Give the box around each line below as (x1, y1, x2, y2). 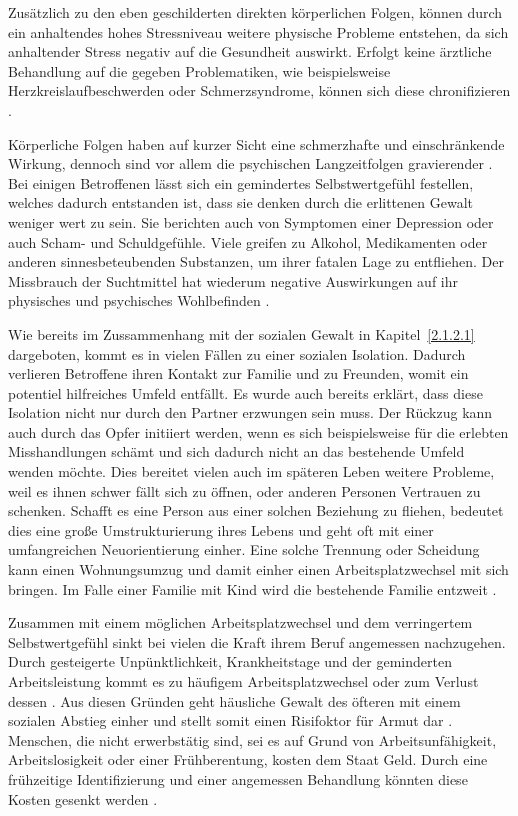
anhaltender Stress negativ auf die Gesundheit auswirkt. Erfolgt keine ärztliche (8, 41, 492, 62)
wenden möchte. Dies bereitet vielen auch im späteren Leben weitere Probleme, (8, 461, 495, 482)
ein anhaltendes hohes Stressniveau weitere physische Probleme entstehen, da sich (8, 21, 509, 42)
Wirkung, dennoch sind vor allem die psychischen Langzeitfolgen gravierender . (8, 153, 493, 174)
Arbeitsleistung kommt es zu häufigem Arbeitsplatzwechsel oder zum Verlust (8, 671, 479, 691)
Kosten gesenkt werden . (8, 788, 158, 809)
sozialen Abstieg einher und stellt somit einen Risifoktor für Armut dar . (8, 710, 453, 731)
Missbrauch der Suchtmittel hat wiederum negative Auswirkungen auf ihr (8, 270, 459, 291)
